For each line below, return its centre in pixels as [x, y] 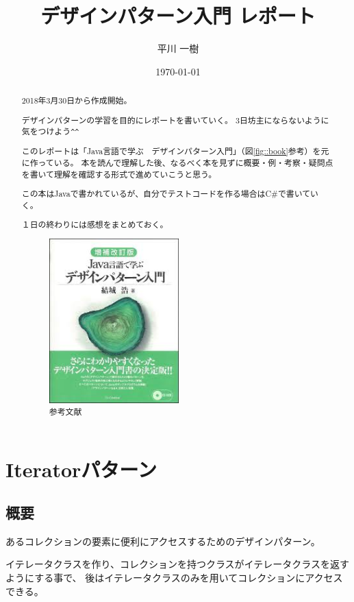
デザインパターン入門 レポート [178, 15]
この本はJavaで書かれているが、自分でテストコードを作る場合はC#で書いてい [170, 194]
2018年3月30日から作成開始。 [77, 100]
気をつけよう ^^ [50, 131]
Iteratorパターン [81, 469]
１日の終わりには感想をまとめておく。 [95, 225]
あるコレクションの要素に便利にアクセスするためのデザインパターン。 [163, 541]
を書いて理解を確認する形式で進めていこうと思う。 [119, 174]
